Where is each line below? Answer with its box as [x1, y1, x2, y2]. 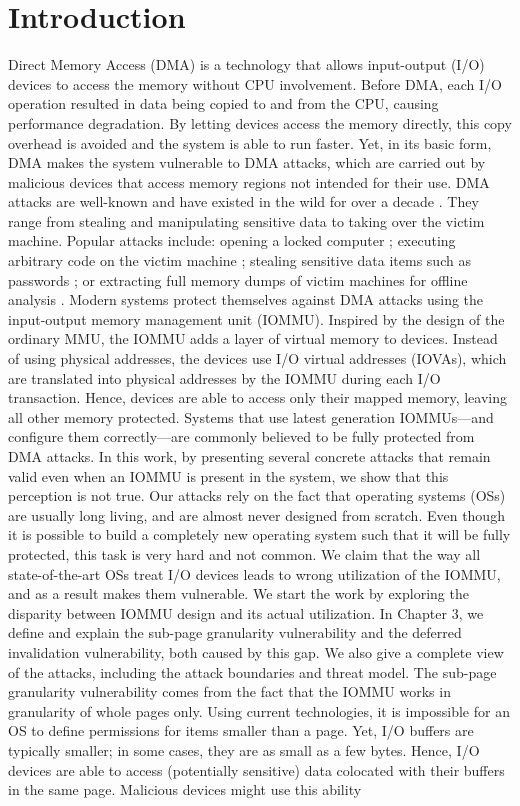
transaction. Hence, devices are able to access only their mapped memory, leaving [8, 387, 507, 408]
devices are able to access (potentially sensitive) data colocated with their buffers [8, 759, 505, 780]
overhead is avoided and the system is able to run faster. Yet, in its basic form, [8, 132, 492, 153]
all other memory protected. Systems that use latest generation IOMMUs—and [8, 406, 494, 427]
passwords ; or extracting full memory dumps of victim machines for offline [8, 269, 468, 290]
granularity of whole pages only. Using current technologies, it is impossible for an [8, 700, 510, 721]
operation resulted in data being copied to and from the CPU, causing [8, 93, 439, 114]
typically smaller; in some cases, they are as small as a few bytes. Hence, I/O [8, 739, 480, 760]
